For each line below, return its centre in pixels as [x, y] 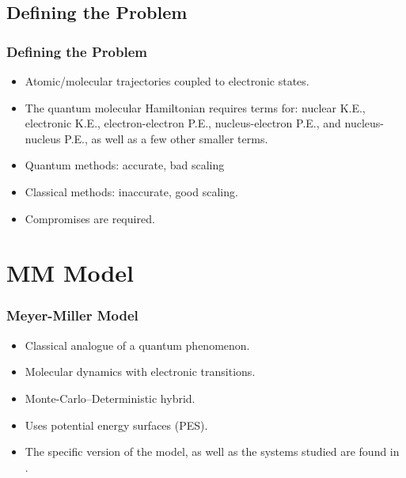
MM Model [70, 273]
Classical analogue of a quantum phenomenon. [137, 345]
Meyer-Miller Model [72, 315]
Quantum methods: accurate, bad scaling [125, 165]
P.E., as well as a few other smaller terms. [166, 138]
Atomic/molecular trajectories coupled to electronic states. [167, 81]
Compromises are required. [90, 218]
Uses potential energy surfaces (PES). [116, 425]
